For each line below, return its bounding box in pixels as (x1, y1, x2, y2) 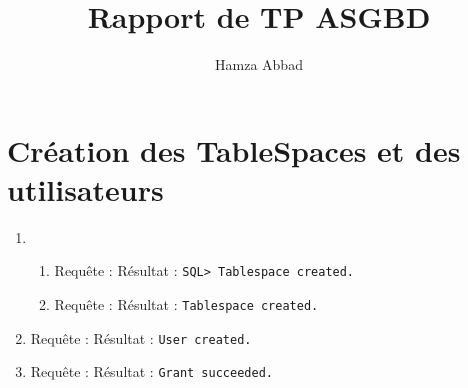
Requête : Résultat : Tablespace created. (54, 294, 319, 315)
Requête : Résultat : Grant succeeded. (30, 361, 273, 382)
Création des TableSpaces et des (7, 129, 461, 170)
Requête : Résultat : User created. (30, 327, 252, 348)
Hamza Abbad (215, 54, 303, 75)
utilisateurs (7, 168, 164, 209)
